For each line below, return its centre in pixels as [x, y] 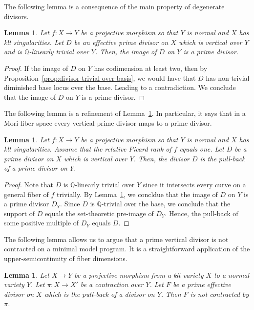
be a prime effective [202, 284]
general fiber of [26, 194]
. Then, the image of [126, 52]
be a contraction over [112, 284]
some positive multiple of [41, 223]
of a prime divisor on [36, 168]
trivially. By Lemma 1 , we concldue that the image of [137, 194]
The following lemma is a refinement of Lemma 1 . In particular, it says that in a [125, 113]
